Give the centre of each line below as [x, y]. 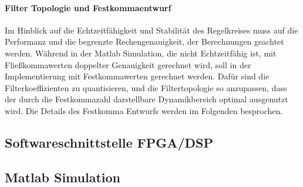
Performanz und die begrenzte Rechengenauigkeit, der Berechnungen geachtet [144, 41]
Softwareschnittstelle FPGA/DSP [109, 142]
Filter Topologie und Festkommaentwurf [88, 7]
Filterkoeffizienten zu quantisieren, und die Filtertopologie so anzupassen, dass [146, 87]
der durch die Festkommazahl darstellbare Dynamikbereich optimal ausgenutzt [147, 99]
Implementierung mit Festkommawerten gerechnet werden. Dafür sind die [137, 76]
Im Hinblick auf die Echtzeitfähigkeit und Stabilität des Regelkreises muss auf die [151, 30]
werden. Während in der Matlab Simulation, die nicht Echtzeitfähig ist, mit [141, 53]
